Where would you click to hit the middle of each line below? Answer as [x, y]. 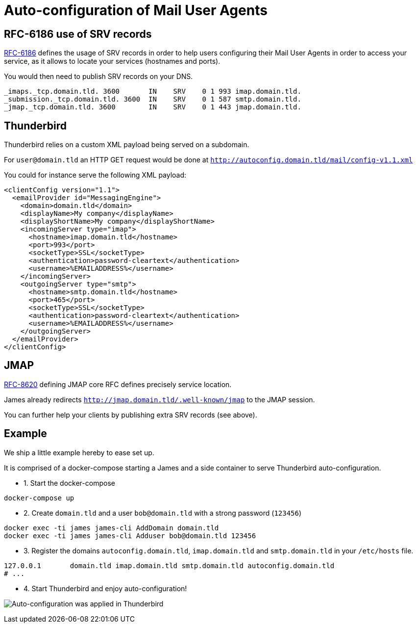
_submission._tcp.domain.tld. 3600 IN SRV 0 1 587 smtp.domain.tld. [153, 99]
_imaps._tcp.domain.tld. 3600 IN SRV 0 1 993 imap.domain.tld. [153, 91]
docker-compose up [39, 498]
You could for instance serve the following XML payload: [95, 175]
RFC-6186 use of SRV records [78, 34]
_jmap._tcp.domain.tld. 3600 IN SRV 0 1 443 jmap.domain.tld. [153, 107]
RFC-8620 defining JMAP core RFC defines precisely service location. [118, 384]
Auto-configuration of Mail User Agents [136, 10]
